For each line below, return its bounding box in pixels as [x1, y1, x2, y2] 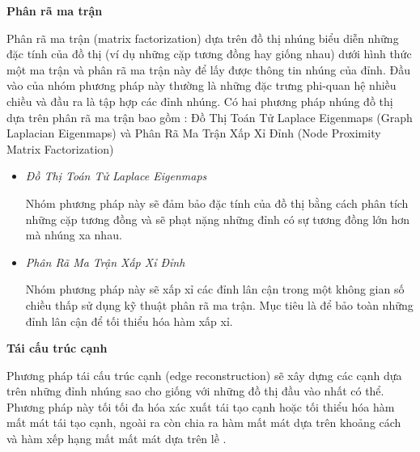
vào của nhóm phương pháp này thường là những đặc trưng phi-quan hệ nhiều [6, 77, 397, 94]
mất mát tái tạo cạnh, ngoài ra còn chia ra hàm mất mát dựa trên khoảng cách [6, 414, 401, 431]
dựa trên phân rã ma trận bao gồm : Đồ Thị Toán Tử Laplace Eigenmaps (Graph [6, 108, 413, 125]
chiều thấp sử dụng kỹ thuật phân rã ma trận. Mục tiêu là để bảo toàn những [25, 296, 414, 313]
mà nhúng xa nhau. [25, 226, 122, 243]
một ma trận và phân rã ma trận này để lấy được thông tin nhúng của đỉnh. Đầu [6, 61, 410, 78]
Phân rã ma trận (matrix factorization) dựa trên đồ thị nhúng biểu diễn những [6, 29, 399, 46]
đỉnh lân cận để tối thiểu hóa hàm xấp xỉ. [25, 312, 233, 329]
